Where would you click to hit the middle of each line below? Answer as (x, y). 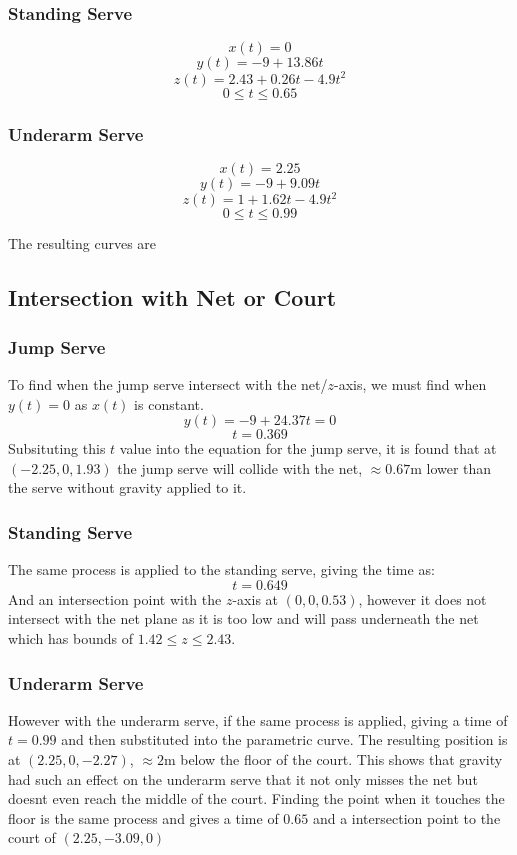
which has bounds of (71, 638)
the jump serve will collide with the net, (240, 467)
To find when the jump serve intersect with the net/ (168, 384)
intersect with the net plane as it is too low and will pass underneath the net (243, 618)
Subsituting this (57, 448)
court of (32, 837)
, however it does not (422, 598)
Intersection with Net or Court (172, 297)
